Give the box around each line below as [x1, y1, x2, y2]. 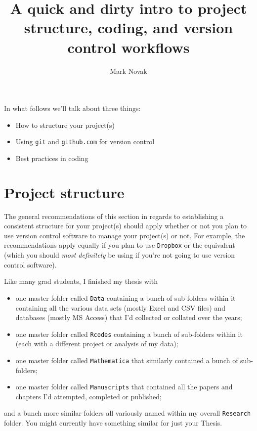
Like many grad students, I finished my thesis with [4, 276, 158, 286]
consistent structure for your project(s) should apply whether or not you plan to [4, 220, 247, 231]
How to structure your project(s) [15, 119, 115, 130]
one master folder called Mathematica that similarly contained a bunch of [15, 355, 238, 365]
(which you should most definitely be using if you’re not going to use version [4, 250, 235, 260]
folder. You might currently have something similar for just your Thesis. [4, 418, 222, 428]
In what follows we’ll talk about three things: [4, 103, 141, 113]
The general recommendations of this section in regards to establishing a [4, 211, 224, 221]
